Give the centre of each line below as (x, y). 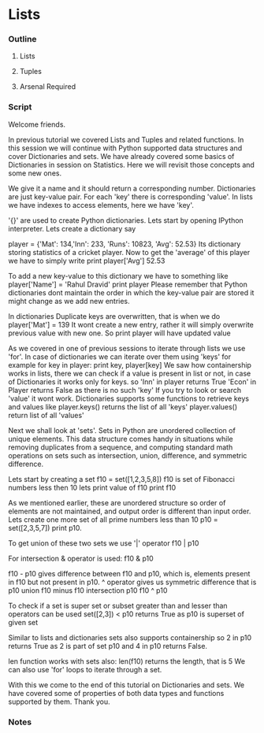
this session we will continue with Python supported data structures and (125, 148)
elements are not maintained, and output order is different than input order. (130, 511)
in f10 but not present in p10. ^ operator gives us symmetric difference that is (132, 582)
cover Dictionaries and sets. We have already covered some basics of (121, 156)
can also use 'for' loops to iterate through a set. (85, 669)
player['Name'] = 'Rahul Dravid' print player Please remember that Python (128, 284)
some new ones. (35, 173)
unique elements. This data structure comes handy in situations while (121, 439)
